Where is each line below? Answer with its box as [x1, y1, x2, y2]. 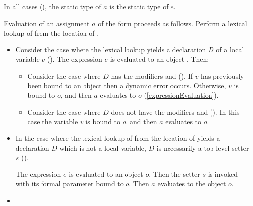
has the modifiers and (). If [111, 70, 193, 81]
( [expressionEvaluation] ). [144, 90, 219, 100]
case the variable [27, 116, 78, 126]
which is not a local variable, [59, 142, 146, 153]
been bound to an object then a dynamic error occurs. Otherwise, [27, 80, 226, 90]
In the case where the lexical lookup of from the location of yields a [15, 132, 220, 143]
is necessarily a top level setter [156, 142, 249, 153]
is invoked [208, 168, 238, 179]
